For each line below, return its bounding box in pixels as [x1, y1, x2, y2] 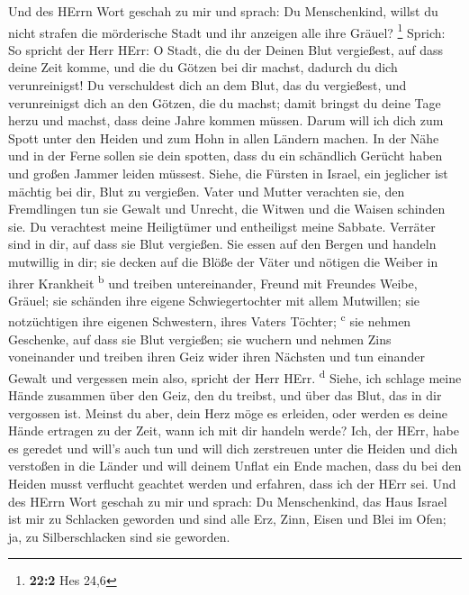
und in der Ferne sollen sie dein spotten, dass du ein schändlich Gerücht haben [8, 146, 443, 165]
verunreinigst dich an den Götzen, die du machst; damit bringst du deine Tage [8, 93, 441, 112]
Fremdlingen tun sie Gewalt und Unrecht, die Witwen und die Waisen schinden [8, 199, 446, 218]
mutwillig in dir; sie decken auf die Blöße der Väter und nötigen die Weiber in [8, 252, 438, 270]
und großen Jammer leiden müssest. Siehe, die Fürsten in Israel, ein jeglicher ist [8, 164, 448, 182]
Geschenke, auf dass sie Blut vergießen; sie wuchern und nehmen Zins [8, 329, 392, 348]
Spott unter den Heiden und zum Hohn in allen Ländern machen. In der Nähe [8, 128, 439, 147]
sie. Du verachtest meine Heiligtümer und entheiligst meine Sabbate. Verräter [8, 216, 436, 235]
